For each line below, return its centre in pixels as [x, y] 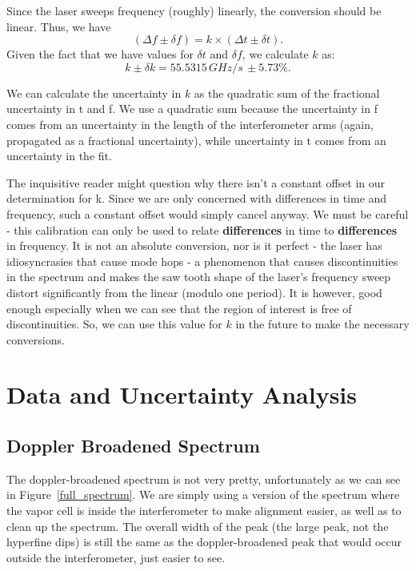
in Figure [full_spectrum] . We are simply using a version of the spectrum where [203, 495]
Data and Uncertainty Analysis [182, 394]
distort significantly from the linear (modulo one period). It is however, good [194, 292]
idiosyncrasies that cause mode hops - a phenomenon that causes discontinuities [202, 261]
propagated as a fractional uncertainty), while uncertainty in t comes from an [196, 140]
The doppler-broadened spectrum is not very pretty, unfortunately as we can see [204, 479]
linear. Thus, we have [59, 26]
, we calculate [275, 54]
